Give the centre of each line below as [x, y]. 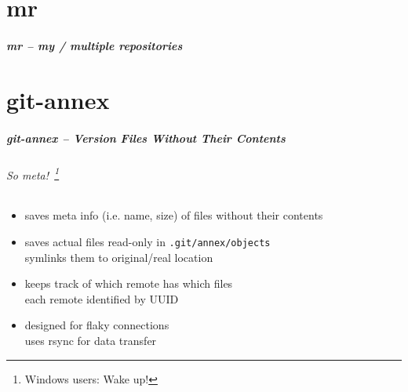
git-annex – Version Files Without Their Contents [146, 138]
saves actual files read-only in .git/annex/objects [148, 241]
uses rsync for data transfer [91, 340]
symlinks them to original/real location [119, 257]
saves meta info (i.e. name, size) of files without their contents [174, 215]
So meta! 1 [33, 173]
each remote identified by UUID [102, 298]
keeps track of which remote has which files [129, 283]
